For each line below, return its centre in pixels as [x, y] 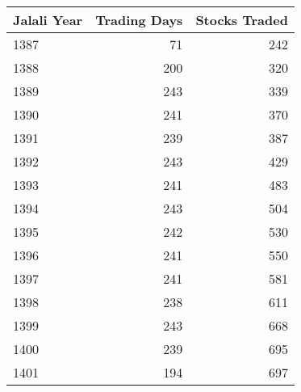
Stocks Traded [242, 20]
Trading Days [139, 20]
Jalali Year [48, 20]
